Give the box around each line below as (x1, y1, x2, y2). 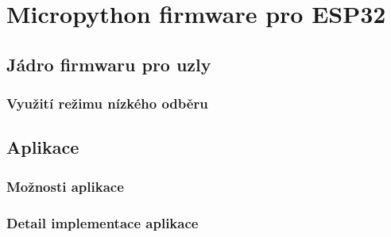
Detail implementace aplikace (6, 212, 199, 232)
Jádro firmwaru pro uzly (6, 52, 211, 76)
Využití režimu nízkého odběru (6, 94, 208, 113)
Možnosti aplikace (6, 176, 124, 196)
